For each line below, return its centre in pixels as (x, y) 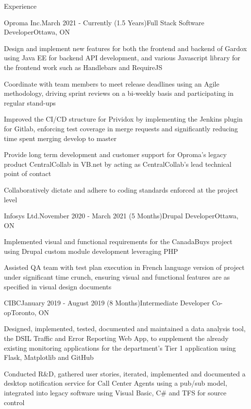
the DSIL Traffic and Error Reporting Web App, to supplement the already (116, 338)
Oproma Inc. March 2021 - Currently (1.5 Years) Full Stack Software (104, 22)
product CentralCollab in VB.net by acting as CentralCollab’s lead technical (118, 164)
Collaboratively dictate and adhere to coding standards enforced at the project (121, 189)
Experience (20, 6)
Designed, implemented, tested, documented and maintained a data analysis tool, (125, 329)
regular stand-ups (30, 102)
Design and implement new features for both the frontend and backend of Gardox (125, 48)
